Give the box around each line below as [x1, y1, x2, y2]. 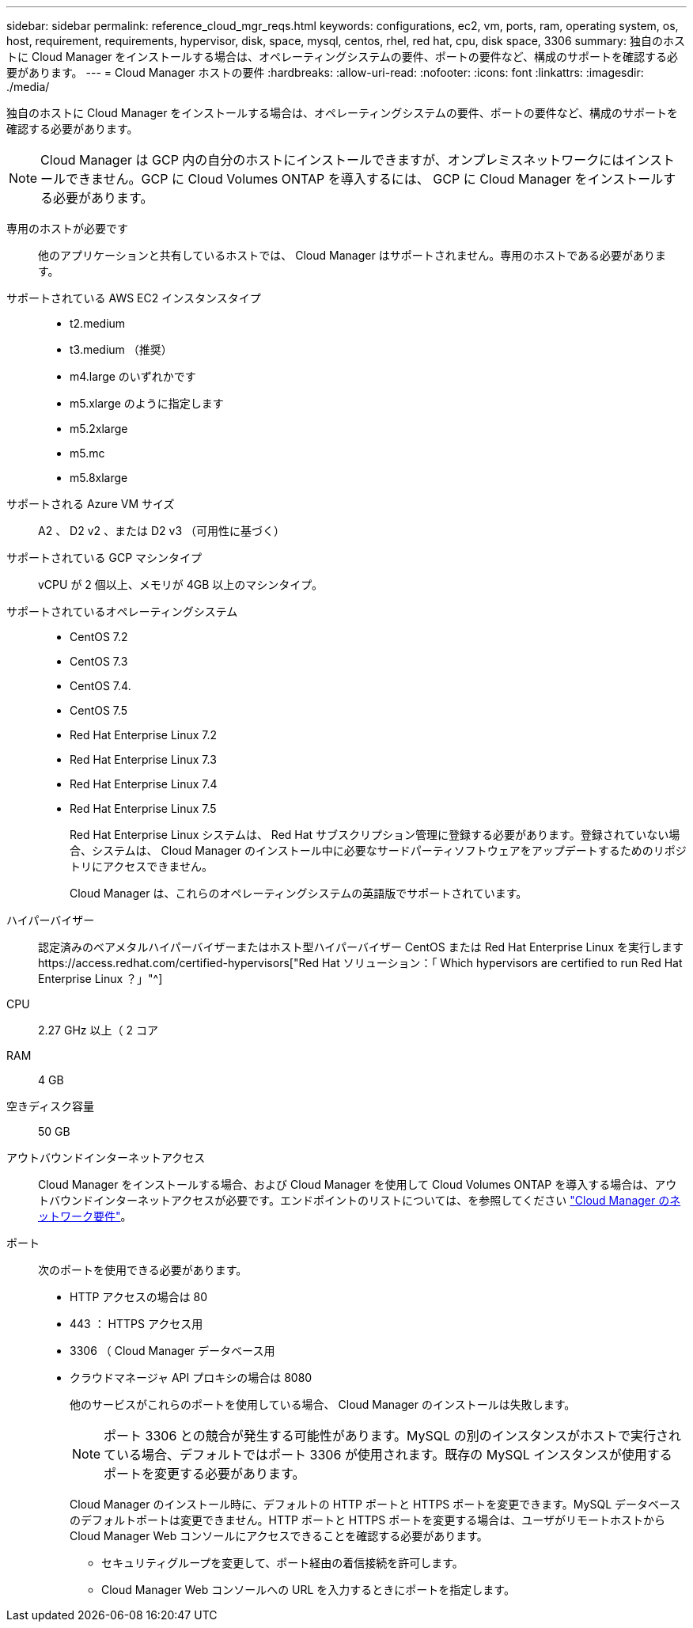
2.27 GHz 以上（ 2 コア [38, 1023, 158, 1037]
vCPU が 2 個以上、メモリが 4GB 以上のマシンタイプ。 [38, 578, 323, 591]
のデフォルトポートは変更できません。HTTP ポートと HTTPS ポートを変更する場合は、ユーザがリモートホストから [70, 1513, 665, 1527]
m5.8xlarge [70, 471, 128, 484]
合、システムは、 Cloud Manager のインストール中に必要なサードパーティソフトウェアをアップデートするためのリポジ [70, 844, 687, 857]
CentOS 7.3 [70, 655, 128, 668]
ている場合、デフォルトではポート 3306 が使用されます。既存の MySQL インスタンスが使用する [104, 1447, 672, 1463]
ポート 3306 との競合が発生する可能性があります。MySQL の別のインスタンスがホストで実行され [104, 1428, 682, 1444]
